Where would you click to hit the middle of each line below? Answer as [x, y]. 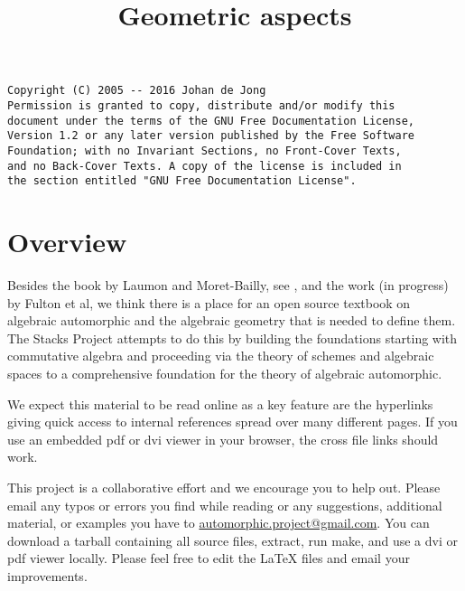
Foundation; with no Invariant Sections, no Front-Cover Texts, [205, 151]
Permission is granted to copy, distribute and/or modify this [201, 106]
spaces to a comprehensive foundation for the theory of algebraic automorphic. [225, 374]
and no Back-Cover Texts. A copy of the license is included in [205, 166]
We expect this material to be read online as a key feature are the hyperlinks [220, 403]
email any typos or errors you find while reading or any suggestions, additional [225, 505]
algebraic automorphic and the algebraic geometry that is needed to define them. [232, 320]
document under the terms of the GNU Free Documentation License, [211, 121]
